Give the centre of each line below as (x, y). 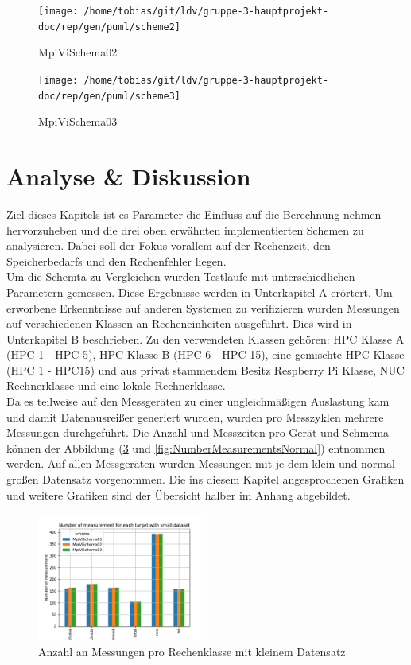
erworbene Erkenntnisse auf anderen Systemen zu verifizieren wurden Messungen (203, 307)
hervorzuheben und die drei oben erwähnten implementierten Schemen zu (185, 229)
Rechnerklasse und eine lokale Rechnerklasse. (116, 385)
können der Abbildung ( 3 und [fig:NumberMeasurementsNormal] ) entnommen (196, 447)
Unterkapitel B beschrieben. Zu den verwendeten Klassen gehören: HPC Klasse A (205, 338)
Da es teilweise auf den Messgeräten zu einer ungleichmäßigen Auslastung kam (198, 401)
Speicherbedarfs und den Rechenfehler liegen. (116, 261)
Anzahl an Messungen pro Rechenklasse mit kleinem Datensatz (192, 651)
